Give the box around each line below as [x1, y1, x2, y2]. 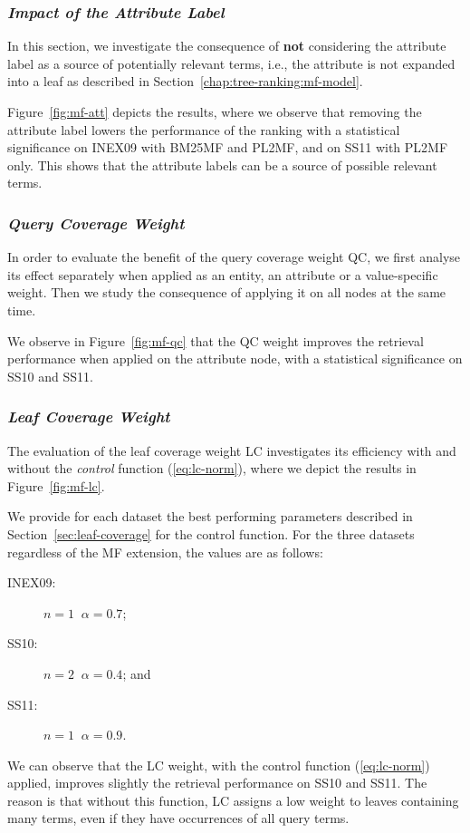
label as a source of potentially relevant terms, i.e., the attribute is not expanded [7, 53, 456, 73]
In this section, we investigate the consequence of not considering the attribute [7, 36, 446, 55]
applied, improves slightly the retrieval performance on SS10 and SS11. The [7, 773, 427, 792]
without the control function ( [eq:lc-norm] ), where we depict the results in [7, 459, 417, 478]
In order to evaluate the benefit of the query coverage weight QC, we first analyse [7, 247, 461, 266]
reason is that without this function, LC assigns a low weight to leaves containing [7, 790, 459, 809]
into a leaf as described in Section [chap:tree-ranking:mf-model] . [7, 72, 363, 91]
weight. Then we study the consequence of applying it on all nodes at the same [7, 283, 446, 302]
